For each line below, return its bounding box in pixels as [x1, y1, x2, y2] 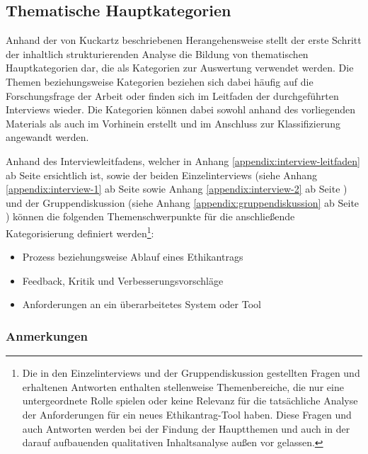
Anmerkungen [6, 327, 88, 344]
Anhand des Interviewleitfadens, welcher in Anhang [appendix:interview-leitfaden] [6, 153, 360, 168]
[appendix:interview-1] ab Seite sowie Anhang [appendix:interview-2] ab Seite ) [6, 181, 347, 196]
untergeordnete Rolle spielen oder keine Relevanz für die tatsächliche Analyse [22, 393, 358, 408]
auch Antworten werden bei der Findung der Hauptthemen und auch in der [22, 421, 350, 436]
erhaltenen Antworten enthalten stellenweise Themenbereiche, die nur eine [22, 379, 344, 394]
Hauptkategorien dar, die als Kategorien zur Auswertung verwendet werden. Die [6, 60, 354, 75]
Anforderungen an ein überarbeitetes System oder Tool [22, 297, 261, 312]
